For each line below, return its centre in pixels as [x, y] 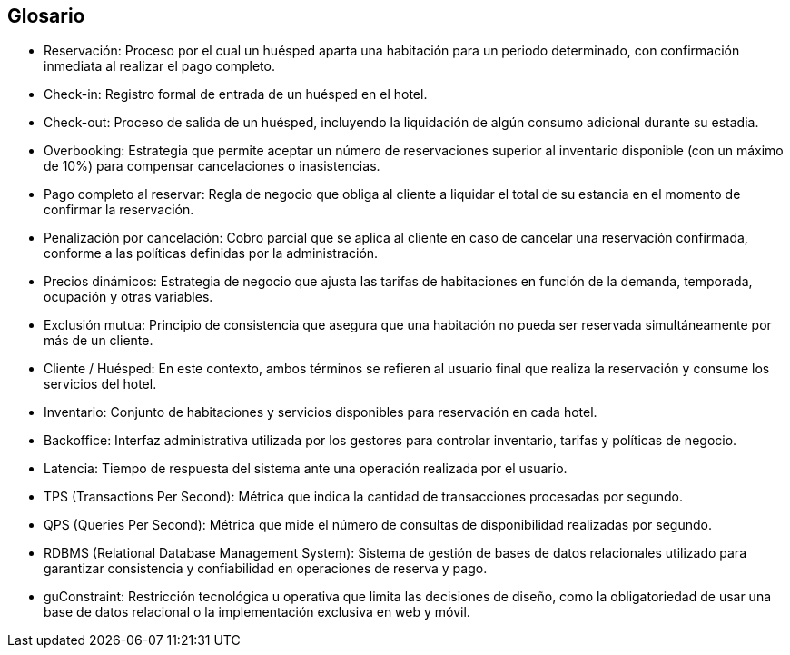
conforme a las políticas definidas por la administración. [211, 253]
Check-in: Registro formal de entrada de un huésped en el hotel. [236, 94]
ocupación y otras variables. [128, 297]
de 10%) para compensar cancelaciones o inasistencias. [212, 166]
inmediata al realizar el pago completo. [159, 66]
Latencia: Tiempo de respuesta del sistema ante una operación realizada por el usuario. [306, 469]
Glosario [46, 16]
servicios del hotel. [100, 384]
